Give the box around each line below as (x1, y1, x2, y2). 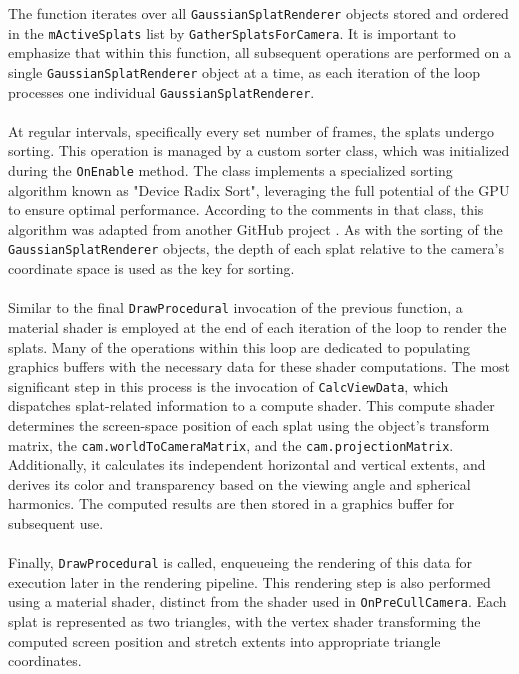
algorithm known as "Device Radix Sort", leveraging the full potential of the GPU (8, 179, 510, 200)
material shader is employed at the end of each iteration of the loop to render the (8, 316, 507, 337)
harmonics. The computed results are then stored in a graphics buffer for (8, 493, 455, 514)
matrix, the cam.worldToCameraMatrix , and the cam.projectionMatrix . (8, 434, 454, 455)
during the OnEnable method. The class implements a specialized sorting (8, 160, 453, 180)
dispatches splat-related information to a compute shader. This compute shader (8, 395, 495, 416)
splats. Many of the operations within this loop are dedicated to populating (8, 336, 471, 357)
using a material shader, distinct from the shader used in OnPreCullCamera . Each (8, 591, 507, 612)
